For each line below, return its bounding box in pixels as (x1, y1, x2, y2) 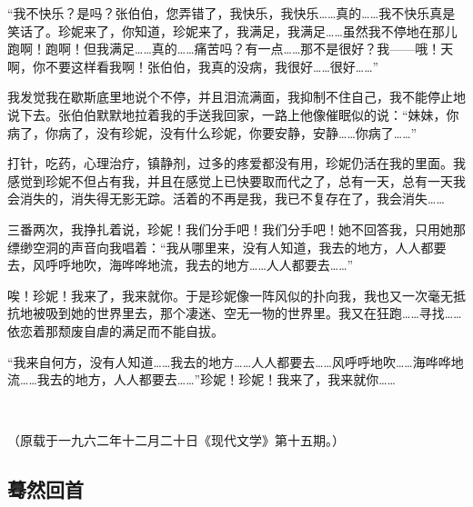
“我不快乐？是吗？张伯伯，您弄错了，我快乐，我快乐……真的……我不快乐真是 (7, 4, 456, 22)
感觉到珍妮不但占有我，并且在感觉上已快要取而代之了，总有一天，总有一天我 (7, 171, 466, 190)
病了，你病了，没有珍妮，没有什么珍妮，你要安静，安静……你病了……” (7, 123, 418, 142)
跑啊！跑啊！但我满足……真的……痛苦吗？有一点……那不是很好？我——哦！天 (7, 39, 454, 58)
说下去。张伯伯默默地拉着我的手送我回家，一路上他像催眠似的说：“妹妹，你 (7, 104, 459, 124)
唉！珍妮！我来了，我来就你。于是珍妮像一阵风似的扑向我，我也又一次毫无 (7, 285, 453, 304)
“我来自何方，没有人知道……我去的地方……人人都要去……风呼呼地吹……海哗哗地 (7, 352, 464, 371)
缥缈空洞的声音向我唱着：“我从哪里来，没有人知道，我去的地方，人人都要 (7, 237, 447, 256)
